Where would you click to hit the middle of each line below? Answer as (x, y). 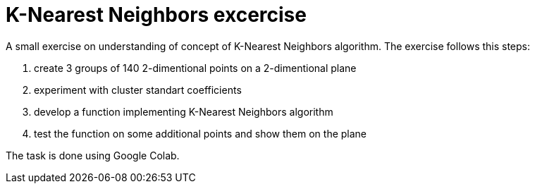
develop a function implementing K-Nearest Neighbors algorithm (184, 111)
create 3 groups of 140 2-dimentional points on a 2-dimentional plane (195, 68)
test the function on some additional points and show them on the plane (201, 133)
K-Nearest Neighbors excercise (156, 15)
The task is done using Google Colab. (93, 155)
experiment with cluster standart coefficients (138, 90)
